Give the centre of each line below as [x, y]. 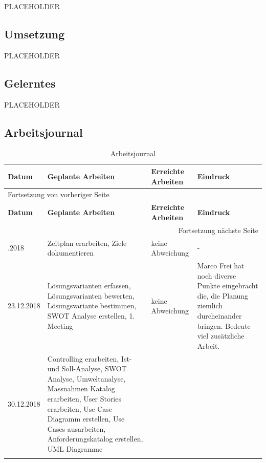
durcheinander [219, 315]
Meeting [60, 325]
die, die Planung [223, 295]
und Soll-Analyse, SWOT [87, 369]
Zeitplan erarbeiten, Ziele [87, 243]
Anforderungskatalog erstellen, [95, 439]
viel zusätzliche [221, 336]
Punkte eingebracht [228, 286]
